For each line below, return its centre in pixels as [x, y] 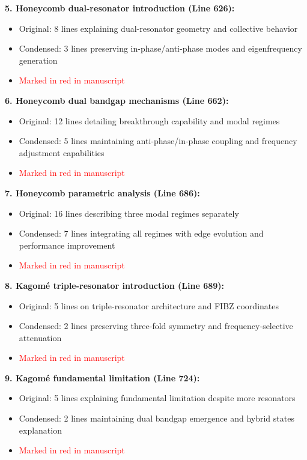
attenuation [40, 337]
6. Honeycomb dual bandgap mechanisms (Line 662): [117, 100]
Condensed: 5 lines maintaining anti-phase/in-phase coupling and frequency [158, 141]
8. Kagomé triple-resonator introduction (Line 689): [115, 285]
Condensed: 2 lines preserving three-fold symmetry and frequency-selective [156, 326]
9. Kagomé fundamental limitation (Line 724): [102, 377]
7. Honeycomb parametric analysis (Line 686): [102, 192]
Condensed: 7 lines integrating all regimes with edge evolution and [141, 233]
